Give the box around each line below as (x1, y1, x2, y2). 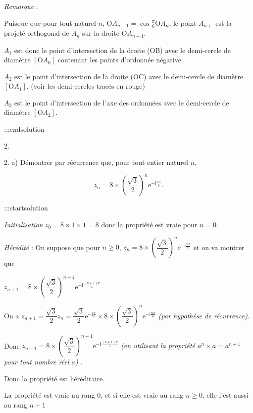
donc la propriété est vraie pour (101, 219, 198, 229)
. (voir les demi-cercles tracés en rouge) (26, 81, 145, 91)
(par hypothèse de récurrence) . (158, 310, 250, 320)
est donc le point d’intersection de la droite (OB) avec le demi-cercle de (14, 45, 231, 55)
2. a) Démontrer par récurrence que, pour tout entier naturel (4, 157, 188, 167)
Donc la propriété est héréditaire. (4, 373, 105, 383)
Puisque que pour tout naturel (4, 17, 96, 28)
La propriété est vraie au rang (4, 390, 95, 400)
